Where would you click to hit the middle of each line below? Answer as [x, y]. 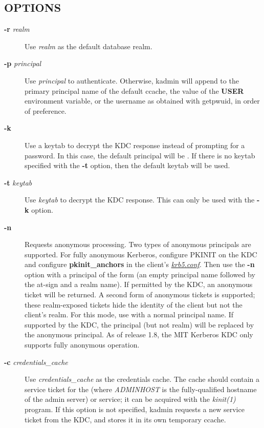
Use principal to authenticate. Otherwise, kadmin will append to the [132, 80]
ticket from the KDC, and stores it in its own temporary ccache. [125, 419]
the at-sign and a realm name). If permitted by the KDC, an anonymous [139, 284]
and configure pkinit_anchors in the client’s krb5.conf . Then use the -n [140, 264]
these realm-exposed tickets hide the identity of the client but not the [134, 304]
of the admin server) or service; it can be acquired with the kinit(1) [130, 399]
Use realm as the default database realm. [89, 46]
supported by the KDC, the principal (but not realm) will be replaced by [139, 324]
